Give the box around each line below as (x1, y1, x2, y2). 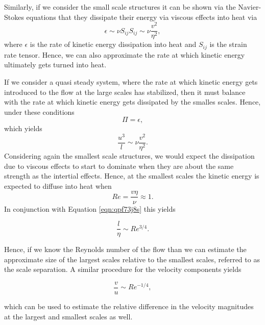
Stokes (4, 11, 24, 22)
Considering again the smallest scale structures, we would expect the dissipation (4, 151, 255, 161)
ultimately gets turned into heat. (4, 59, 107, 70)
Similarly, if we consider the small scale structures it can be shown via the (4, 2, 236, 12)
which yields (4, 123, 42, 134)
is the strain (209, 39, 247, 49)
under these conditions (4, 106, 75, 117)
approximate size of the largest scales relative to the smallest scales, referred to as (4, 254, 260, 264)
